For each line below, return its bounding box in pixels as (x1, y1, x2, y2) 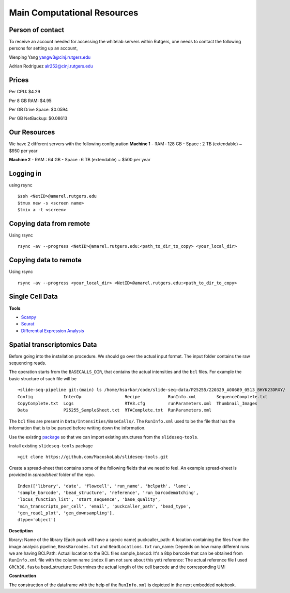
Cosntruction (9, 573, 36, 579)
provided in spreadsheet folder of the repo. (9, 472, 95, 478)
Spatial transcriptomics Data (9, 340, 97, 349)
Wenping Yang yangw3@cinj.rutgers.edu (9, 54, 91, 60)
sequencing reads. (9, 360, 46, 366)
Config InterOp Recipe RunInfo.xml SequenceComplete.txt (17, 394, 268, 399)
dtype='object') (17, 517, 56, 523)
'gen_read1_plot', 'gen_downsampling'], (17, 510, 115, 516)
